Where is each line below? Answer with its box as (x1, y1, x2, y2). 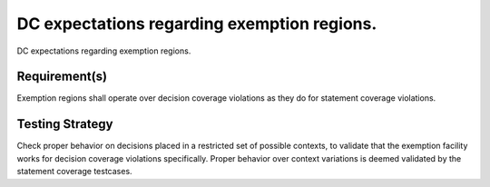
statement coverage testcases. (16, 166, 132, 177)
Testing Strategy (16, 116, 113, 132)
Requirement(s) (16, 69, 108, 84)
